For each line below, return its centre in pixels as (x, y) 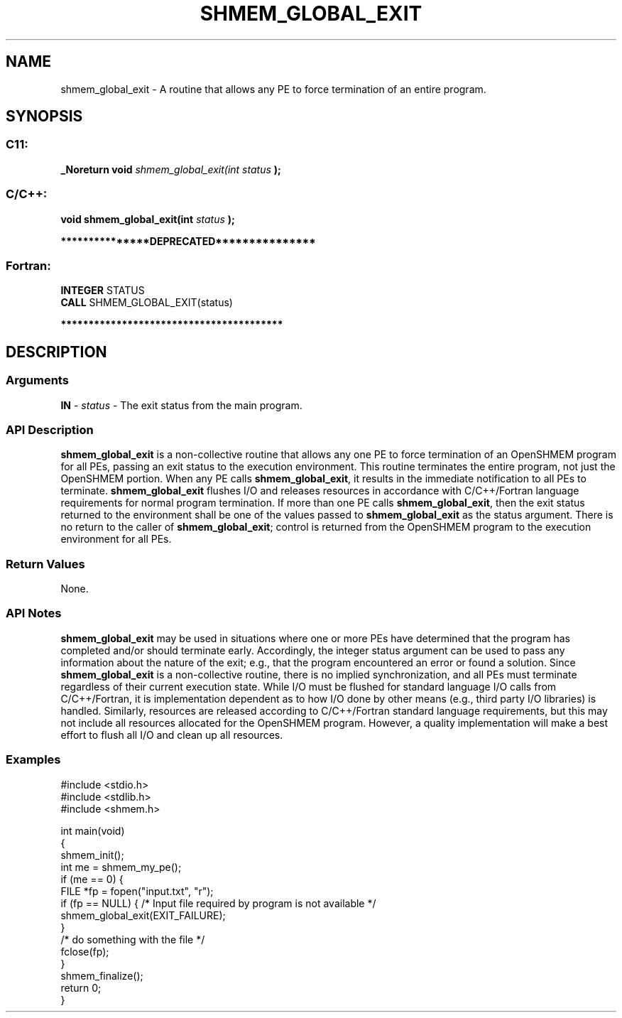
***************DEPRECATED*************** (188, 241)
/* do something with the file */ (133, 939)
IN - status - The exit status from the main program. (181, 405)
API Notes (34, 613)
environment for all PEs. (116, 539)
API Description (50, 429)
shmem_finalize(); (102, 975)
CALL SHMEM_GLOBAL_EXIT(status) (147, 303)
